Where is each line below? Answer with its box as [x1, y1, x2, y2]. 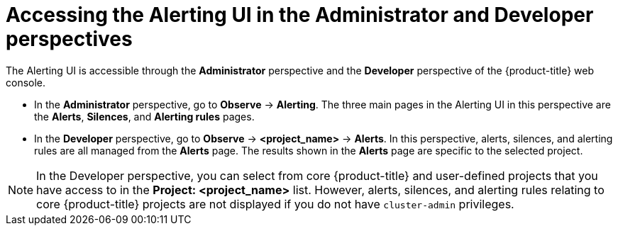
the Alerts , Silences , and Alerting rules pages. [34, 110, 255, 123]
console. [6, 76, 46, 89]
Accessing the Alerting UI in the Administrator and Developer [6, 3, 594, 27]
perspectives [6, 27, 133, 51]
